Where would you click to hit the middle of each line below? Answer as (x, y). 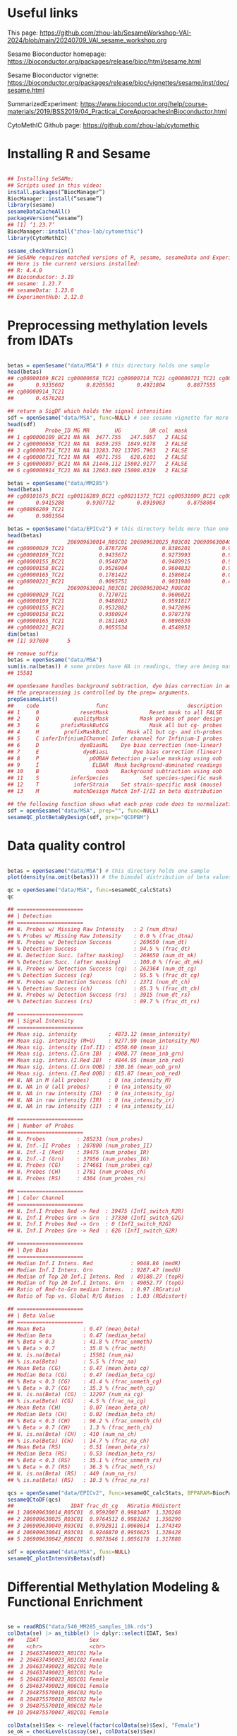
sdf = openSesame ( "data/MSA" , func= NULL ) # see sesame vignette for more (118, 418)
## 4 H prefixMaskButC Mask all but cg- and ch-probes (115, 732)
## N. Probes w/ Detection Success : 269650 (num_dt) (98, 942)
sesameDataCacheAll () (39, 212)
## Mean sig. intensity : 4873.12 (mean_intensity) (99, 1034)
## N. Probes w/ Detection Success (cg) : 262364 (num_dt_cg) (102, 969)
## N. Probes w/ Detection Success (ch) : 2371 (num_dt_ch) (99, 982)
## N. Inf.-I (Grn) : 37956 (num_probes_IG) (79, 1159)
